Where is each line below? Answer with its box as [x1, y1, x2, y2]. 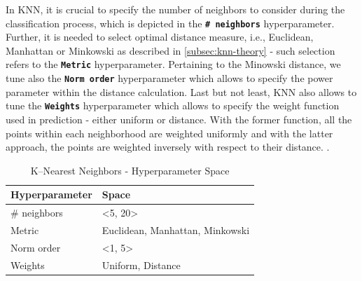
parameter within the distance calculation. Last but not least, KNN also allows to [6, 84, 357, 99]
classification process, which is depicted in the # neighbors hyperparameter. [6, 15, 335, 30]
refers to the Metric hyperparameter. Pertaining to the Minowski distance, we [6, 57, 341, 71]
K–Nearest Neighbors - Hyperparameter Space [30, 163, 230, 177]
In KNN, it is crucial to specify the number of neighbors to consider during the [6, 2, 345, 16]
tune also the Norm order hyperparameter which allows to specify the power [6, 71, 333, 85]
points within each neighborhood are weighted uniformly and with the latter [6, 125, 333, 140]
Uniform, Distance [102, 257, 181, 272]
